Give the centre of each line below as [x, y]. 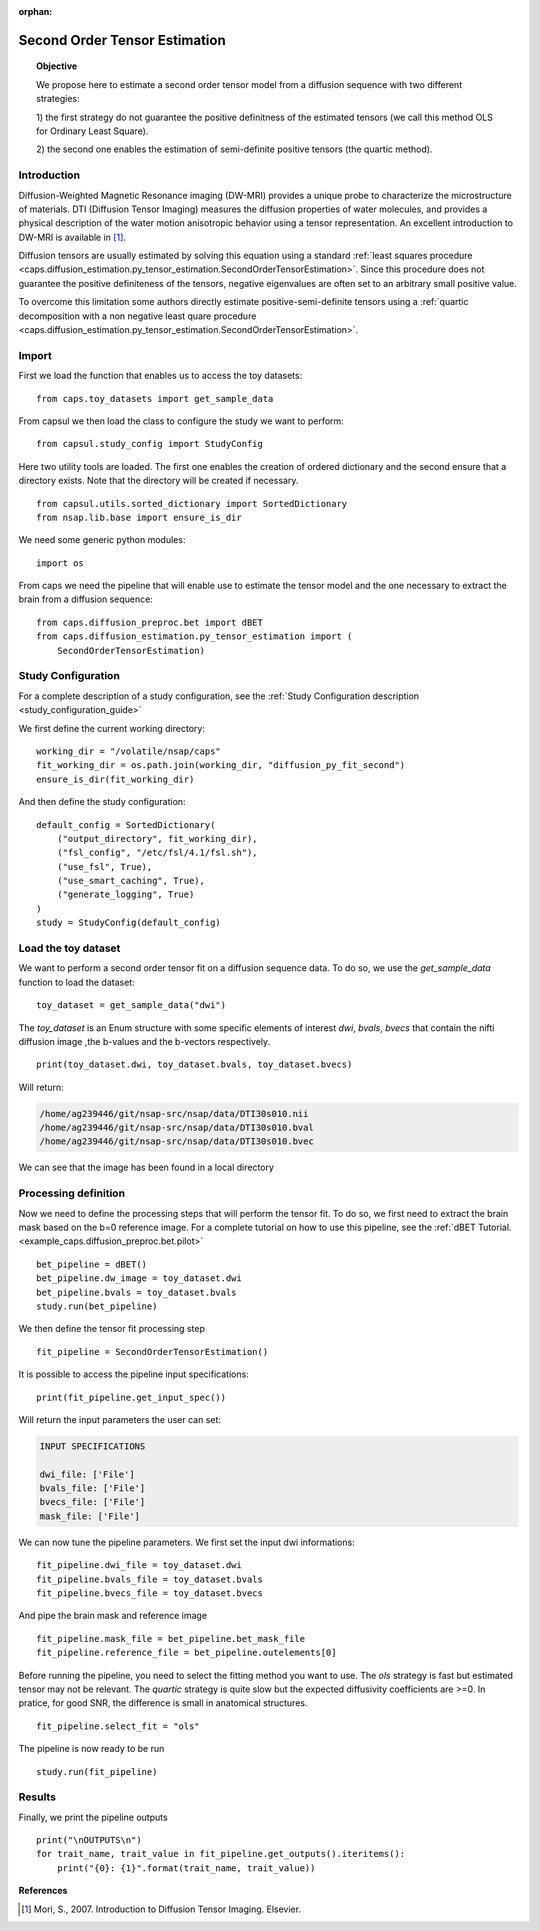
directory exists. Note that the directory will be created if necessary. [158, 481]
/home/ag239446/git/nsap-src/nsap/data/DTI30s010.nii [174, 1113]
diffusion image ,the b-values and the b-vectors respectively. [144, 1041]
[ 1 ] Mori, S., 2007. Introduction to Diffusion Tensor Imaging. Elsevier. [161, 1909]
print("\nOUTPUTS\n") [89, 1840]
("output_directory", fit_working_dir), [157, 838]
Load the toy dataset [69, 948]
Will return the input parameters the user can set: [120, 1419]
